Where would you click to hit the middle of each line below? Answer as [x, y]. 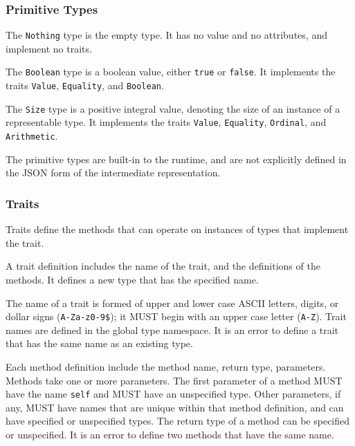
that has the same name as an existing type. [99, 343]
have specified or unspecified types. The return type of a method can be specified [178, 421]
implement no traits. [49, 48]
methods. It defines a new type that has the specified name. [132, 279]
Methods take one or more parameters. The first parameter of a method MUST [174, 380]
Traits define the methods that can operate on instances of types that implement [177, 229]
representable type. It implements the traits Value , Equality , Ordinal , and [166, 122]
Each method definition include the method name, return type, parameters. [166, 366]
